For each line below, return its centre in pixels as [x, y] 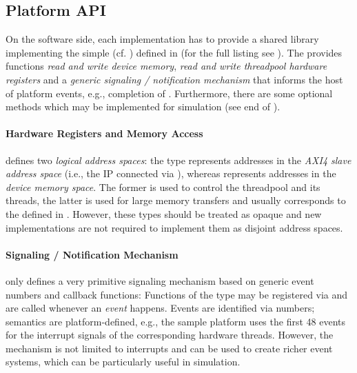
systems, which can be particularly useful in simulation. [123, 362]
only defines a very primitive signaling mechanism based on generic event [160, 280]
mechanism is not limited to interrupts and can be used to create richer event [169, 348]
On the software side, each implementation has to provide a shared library [162, 39]
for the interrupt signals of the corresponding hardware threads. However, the [170, 335]
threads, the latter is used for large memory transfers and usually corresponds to [176, 200]
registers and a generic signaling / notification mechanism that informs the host [174, 79]
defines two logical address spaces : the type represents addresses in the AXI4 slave [178, 160]
